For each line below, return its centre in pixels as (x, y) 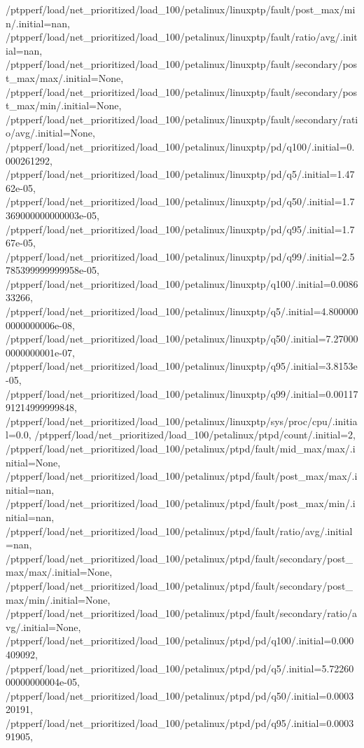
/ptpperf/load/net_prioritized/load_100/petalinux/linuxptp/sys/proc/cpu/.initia (182, 421)
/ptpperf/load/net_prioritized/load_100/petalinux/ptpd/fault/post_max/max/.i (182, 476)
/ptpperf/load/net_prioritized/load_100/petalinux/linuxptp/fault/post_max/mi (181, 9)
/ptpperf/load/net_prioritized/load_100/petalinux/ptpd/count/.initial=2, (195, 435)
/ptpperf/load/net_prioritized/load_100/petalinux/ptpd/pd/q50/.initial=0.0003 (180, 695)
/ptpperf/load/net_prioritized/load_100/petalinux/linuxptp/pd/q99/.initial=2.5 (180, 256)
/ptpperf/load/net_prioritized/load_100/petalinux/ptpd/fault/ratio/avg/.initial (179, 531)
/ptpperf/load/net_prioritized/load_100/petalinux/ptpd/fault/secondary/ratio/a (182, 613)
